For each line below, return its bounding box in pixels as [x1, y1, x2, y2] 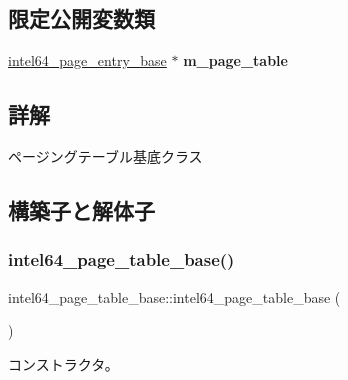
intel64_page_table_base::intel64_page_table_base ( [8, 286, 341, 307]
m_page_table [183, 50, 288, 71]
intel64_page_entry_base [8, 50, 167, 71]
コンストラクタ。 [8, 353, 119, 374]
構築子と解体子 [8, 194, 155, 225]
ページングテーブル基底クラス [8, 146, 203, 166]
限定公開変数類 [8, 3, 155, 34]
